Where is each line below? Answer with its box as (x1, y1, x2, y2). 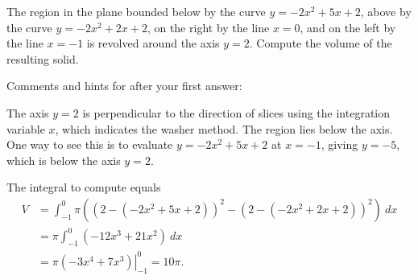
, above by (360, 3, 412, 19)
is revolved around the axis (86, 35, 220, 51)
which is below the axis (6, 151, 121, 168)
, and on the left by (300, 19, 396, 35)
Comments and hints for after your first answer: (6, 77, 242, 94)
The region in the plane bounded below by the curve (6, 3, 266, 19)
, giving (321, 136, 358, 153)
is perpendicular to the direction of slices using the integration (82, 104, 391, 121)
